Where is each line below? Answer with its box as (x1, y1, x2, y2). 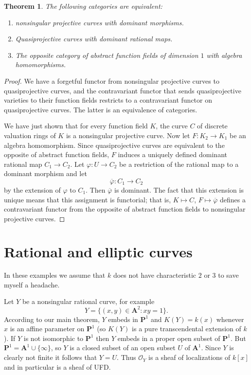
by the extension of (4, 184, 61, 195)
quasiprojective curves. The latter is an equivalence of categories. (4, 104, 197, 114)
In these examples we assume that (4, 270, 106, 280)
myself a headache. (4, 280, 60, 289)
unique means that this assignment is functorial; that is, (4, 194, 171, 204)
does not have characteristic (113, 270, 197, 280)
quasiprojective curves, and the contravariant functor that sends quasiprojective (4, 85, 241, 95)
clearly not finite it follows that (4, 352, 97, 362)
